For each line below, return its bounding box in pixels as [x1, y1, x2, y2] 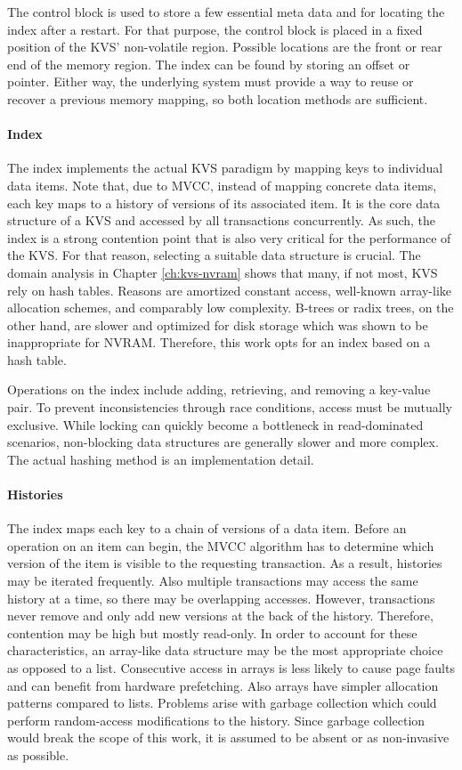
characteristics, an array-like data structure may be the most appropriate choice [7, 641, 443, 660]
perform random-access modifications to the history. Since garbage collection [7, 710, 426, 729]
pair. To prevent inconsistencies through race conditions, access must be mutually [7, 398, 453, 417]
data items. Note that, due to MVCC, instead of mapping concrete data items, [7, 175, 437, 194]
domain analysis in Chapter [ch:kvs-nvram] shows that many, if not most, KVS [7, 263, 438, 281]
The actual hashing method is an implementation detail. [7, 450, 314, 468]
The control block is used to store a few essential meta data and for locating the [7, 3, 445, 20]
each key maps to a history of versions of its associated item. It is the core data [7, 193, 441, 212]
